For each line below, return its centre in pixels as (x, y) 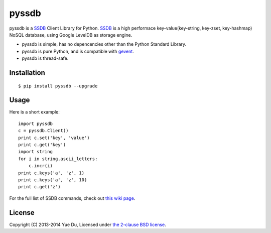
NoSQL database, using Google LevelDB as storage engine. (71, 35)
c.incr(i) (40, 166)
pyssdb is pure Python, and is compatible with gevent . (78, 51)
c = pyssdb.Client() (43, 131)
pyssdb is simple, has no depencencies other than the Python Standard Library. (104, 44)
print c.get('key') (42, 145)
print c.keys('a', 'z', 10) (53, 180)
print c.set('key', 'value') (54, 138)
